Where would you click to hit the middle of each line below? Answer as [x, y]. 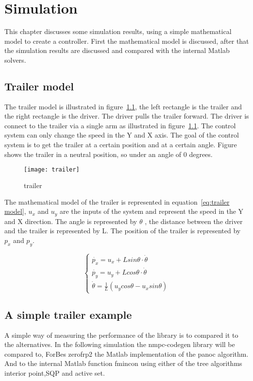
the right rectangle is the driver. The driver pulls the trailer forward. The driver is [127, 116]
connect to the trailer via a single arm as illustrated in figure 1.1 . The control [120, 125]
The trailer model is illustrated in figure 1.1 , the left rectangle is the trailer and [123, 106]
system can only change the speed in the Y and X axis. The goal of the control [122, 135]
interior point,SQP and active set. [55, 372]
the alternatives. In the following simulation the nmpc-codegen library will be [120, 344]
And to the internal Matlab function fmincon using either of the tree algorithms [123, 363]
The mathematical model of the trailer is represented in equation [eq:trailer [117, 201]
